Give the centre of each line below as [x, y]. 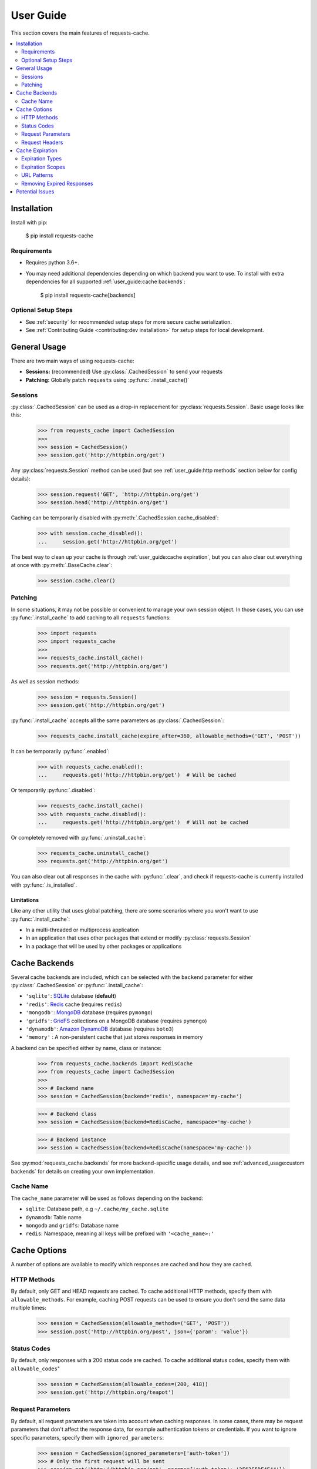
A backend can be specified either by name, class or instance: [86, 1048]
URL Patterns [37, 175]
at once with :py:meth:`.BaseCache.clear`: [62, 565]
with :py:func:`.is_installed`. [44, 885]
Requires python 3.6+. [52, 263]
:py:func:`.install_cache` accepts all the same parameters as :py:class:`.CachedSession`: [117, 720]
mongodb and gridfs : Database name [72, 1225]
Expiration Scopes [43, 167]
